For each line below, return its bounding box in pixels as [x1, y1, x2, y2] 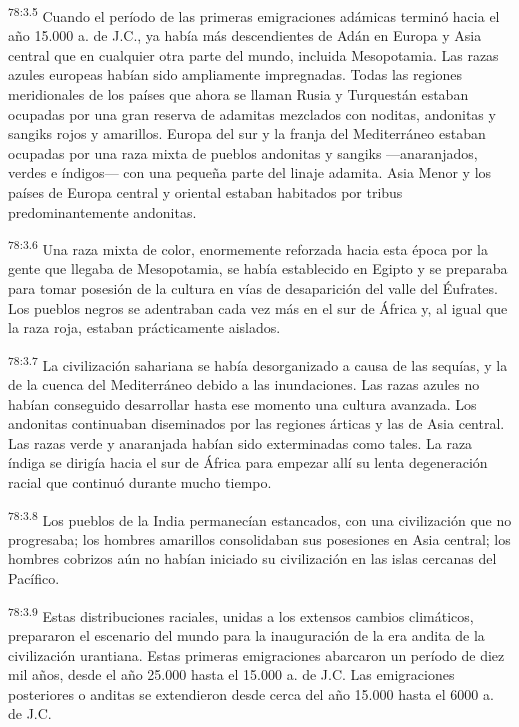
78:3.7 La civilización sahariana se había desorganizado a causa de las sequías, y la [8, 351, 508, 375]
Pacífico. [8, 568, 60, 589]
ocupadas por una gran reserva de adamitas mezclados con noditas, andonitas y [8, 103, 496, 124]
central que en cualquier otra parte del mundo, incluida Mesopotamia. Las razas [8, 44, 499, 65]
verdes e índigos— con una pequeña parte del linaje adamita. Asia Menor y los [8, 162, 492, 183]
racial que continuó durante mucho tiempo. [8, 472, 272, 493]
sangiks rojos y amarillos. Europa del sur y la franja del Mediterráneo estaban [8, 123, 486, 144]
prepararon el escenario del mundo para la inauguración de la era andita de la [8, 624, 485, 645]
